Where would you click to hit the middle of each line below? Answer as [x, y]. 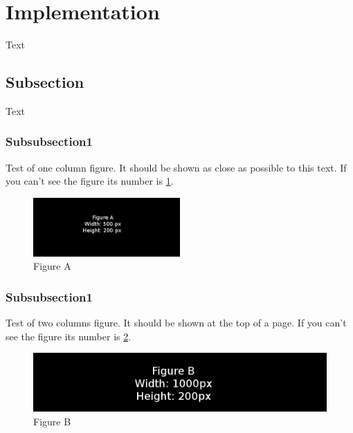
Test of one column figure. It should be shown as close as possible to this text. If [176, 167]
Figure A [52, 266]
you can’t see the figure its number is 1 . [90, 181]
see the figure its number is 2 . [69, 336]
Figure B [52, 421]
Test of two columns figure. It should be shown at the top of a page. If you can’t [176, 323]
